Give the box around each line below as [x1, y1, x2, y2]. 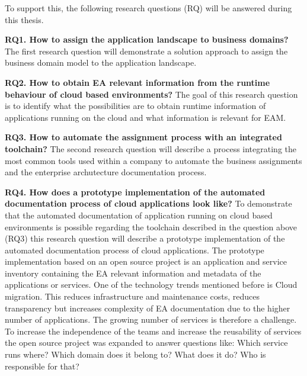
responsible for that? [5, 359, 79, 372]
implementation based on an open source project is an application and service [5, 255, 287, 268]
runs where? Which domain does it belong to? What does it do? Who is [5, 348, 266, 361]
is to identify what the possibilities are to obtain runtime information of [5, 99, 266, 112]
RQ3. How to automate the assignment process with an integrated [5, 131, 282, 143]
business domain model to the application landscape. [5, 56, 197, 69]
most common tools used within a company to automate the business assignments [5, 154, 302, 166]
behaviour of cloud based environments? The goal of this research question [5, 88, 298, 100]
